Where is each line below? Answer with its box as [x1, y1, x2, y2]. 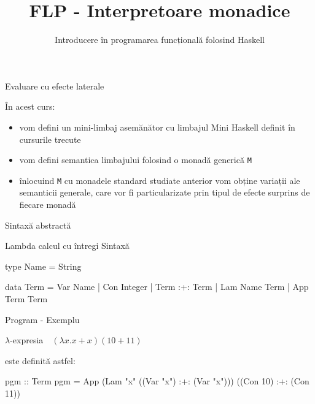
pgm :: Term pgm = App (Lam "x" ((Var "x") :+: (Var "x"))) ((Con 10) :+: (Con [5, 375, 309, 387]
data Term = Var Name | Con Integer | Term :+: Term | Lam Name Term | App [5, 280, 309, 293]
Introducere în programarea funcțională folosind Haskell [55, 33, 265, 46]
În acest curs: [5, 100, 55, 113]
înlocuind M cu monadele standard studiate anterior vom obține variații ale [19, 173, 300, 186]
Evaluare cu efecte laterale [5, 79, 104, 92]
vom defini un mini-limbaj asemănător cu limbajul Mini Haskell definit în [19, 120, 295, 133]
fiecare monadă [19, 198, 76, 210]
